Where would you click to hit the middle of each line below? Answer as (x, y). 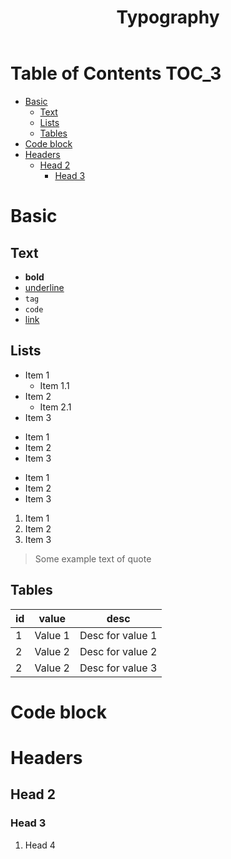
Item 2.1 (55, 407)
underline (44, 287)
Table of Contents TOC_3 (116, 73)
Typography (168, 17)
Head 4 (40, 845)
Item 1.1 (54, 385)
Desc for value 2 (118, 651)
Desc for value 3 (118, 668)
